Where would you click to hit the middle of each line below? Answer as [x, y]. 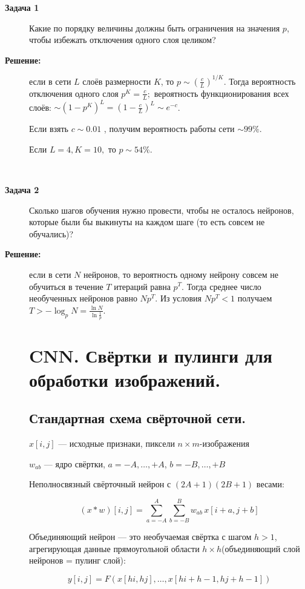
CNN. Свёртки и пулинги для [151, 356]
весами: [270, 484]
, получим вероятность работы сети [169, 129]
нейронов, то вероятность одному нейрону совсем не [181, 274]
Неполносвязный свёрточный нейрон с [100, 484]
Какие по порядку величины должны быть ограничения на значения [155, 28]
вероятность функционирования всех [221, 93]
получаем [255, 298]
